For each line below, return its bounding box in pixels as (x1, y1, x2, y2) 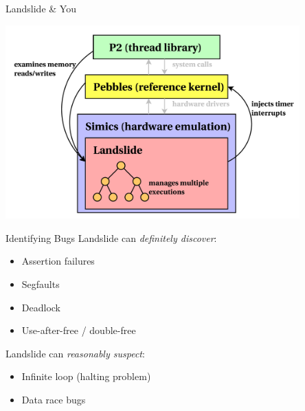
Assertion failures (21, 254, 95, 268)
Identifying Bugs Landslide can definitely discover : (5, 230, 217, 245)
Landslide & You (5, 1, 76, 15)
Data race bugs (21, 392, 86, 406)
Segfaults (21, 276, 60, 291)
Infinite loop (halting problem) (21, 369, 151, 384)
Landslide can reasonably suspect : (5, 346, 145, 360)
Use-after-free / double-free (21, 323, 136, 337)
